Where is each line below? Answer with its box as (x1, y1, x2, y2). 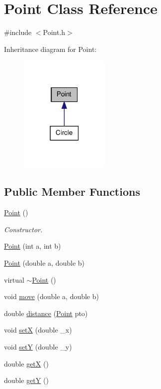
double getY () (4, 375, 49, 386)
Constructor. (4, 224, 43, 234)
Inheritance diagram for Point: (4, 43, 97, 54)
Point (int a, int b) (4, 241, 61, 251)
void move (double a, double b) (4, 291, 99, 302)
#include (4, 27, 32, 37)
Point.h (43, 27, 66, 37)
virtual (4, 274, 24, 285)
